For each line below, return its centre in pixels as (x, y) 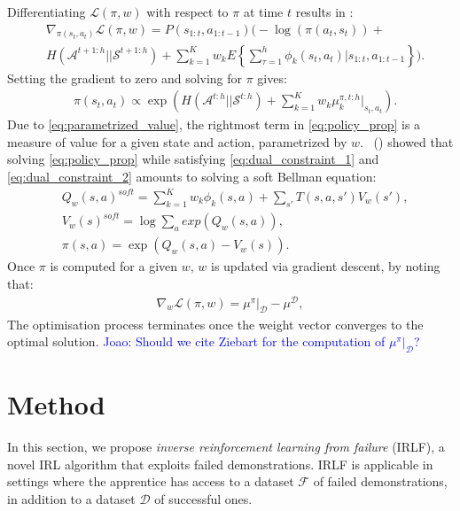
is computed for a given (114, 266)
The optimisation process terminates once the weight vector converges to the (215, 324)
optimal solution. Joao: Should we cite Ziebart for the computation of (196, 341)
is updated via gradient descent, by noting (325, 266)
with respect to (187, 12)
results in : (324, 12)
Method (56, 404)
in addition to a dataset (71, 498)
